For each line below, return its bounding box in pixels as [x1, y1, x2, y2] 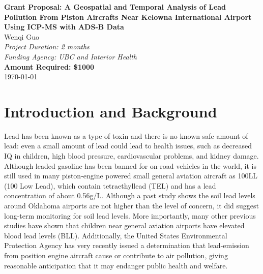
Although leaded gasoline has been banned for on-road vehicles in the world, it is [4, 160, 256, 171]
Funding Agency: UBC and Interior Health [4, 51, 137, 62]
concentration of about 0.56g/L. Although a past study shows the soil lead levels [4, 190, 255, 201]
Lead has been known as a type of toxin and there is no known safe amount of [4, 130, 248, 141]
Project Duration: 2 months [4, 41, 90, 52]
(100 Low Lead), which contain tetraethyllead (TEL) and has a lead [4, 180, 216, 191]
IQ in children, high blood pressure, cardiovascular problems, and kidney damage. [4, 150, 259, 161]
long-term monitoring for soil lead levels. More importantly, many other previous [4, 210, 256, 221]
